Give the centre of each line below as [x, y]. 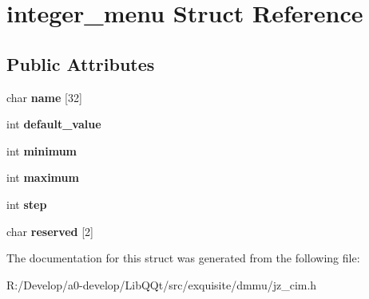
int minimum [42, 150]
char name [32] [44, 97]
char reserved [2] [50, 231]
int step [27, 204]
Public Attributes [81, 63]
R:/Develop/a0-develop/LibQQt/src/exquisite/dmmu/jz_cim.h [162, 284]
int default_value [54, 124]
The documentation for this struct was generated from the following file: [183, 258]
